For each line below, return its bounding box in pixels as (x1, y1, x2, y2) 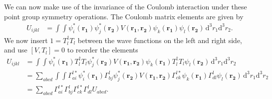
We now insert (4, 35, 48, 45)
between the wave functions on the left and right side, (77, 35, 242, 45)
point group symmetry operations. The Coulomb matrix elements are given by (4, 11, 244, 21)
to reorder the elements (67, 45, 138, 55)
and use (4, 45, 27, 55)
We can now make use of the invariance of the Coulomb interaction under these (4, 1, 247, 11)
